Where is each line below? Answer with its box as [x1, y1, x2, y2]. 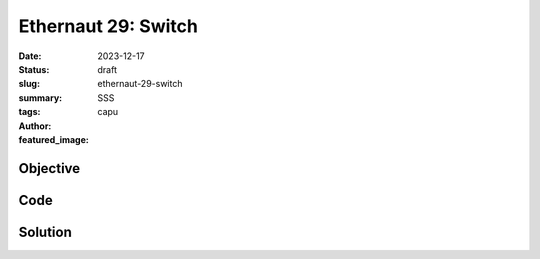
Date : [18, 50, 42, 62]
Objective [18, 160, 81, 177]
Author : [18, 120, 52, 132]
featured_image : [18, 133, 89, 145]
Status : [18, 63, 50, 75]
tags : [18, 106, 41, 118]
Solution [18, 223, 72, 240]
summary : [18, 91, 63, 104]
